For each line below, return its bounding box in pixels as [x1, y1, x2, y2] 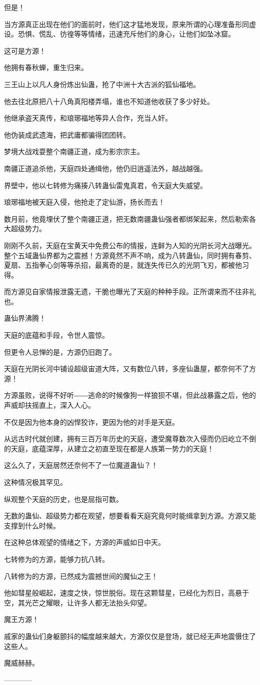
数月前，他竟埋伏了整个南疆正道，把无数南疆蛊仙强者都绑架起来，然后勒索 [4, 213, 249, 224]
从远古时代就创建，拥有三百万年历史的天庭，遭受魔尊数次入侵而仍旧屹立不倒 [4, 433, 256, 444]
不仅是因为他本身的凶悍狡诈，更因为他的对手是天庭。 [4, 416, 179, 427]
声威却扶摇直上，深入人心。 [4, 400, 95, 410]
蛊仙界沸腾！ [4, 313, 46, 323]
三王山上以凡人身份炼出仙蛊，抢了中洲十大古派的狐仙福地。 [4, 79, 200, 89]
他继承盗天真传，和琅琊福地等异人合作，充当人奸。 [4, 113, 172, 123]
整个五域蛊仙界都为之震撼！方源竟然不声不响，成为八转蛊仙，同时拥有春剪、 [4, 250, 256, 260]
